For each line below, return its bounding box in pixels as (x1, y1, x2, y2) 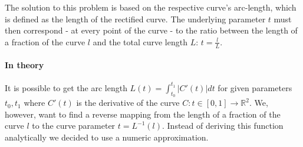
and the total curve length (93, 35, 187, 48)
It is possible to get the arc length (5, 81, 127, 93)
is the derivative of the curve (76, 96, 180, 109)
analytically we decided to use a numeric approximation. (5, 131, 209, 143)
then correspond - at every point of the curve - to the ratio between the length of (5, 24, 298, 36)
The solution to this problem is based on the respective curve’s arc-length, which (5, 1, 297, 13)
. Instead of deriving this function (162, 119, 284, 132)
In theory (5, 59, 44, 71)
